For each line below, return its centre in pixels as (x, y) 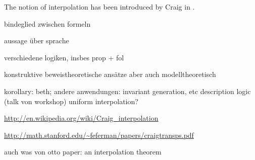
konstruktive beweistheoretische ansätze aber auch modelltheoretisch (110, 74)
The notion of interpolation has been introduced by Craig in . (99, 7)
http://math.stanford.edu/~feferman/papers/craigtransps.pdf (99, 135)
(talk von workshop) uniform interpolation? (71, 101)
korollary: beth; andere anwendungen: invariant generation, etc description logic (127, 91)
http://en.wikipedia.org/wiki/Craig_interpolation (81, 118)
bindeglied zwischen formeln (47, 23)
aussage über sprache (37, 41)
